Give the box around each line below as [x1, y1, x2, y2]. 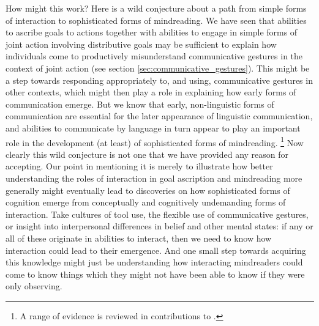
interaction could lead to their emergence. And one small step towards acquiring [6, 243, 306, 256]
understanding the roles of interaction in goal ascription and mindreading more [6, 171, 302, 184]
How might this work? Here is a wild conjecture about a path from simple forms [6, 2, 307, 14]
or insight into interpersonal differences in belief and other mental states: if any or [6, 220, 313, 232]
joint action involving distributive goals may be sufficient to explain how [6, 37, 277, 50]
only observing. [6, 280, 62, 292]
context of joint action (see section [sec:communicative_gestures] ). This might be [6, 61, 310, 74]
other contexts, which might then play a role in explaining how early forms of [6, 86, 296, 98]
